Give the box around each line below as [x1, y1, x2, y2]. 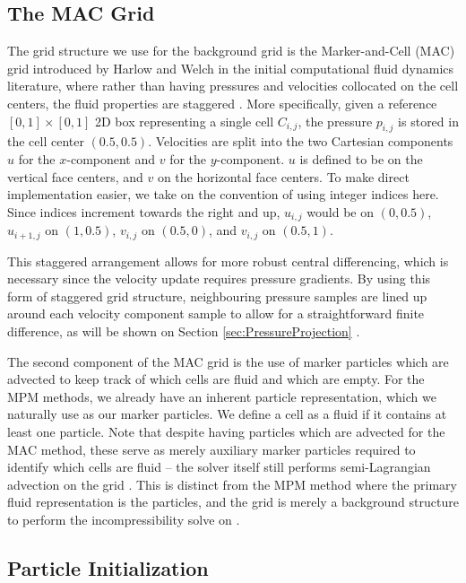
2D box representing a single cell [95, 111, 274, 130]
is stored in [398, 111, 459, 130]
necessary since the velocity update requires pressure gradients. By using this [7, 269, 431, 288]
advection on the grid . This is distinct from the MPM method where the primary [7, 474, 457, 493]
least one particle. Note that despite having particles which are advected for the [7, 422, 445, 440]
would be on [306, 202, 375, 221]
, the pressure [298, 111, 373, 130]
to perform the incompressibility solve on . [7, 509, 240, 528]
